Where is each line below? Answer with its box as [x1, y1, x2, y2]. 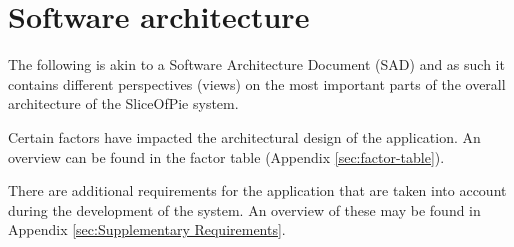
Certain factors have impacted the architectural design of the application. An [8, 126, 481, 147]
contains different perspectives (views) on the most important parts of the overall [8, 73, 506, 94]
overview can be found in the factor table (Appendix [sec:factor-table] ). [8, 146, 445, 167]
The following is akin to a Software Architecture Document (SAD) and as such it [8, 54, 505, 75]
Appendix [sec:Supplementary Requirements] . [8, 219, 286, 240]
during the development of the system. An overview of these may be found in [8, 199, 481, 220]
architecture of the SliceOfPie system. [8, 93, 239, 114]
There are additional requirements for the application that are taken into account [8, 180, 507, 201]
